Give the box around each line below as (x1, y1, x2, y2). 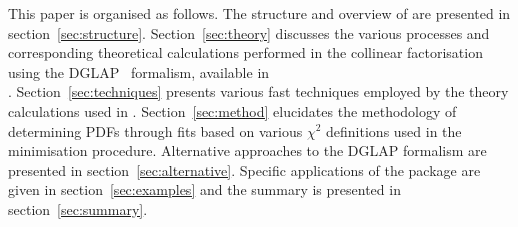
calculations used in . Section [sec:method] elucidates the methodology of (8, 100, 457, 121)
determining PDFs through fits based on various (8, 120, 303, 141)
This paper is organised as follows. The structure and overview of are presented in (8, 3, 511, 23)
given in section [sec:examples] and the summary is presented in (8, 179, 401, 200)
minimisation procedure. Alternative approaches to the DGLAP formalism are (8, 140, 487, 161)
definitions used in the (326, 120, 462, 141)
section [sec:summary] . (8, 198, 148, 219)
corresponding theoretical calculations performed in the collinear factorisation (8, 42, 483, 63)
